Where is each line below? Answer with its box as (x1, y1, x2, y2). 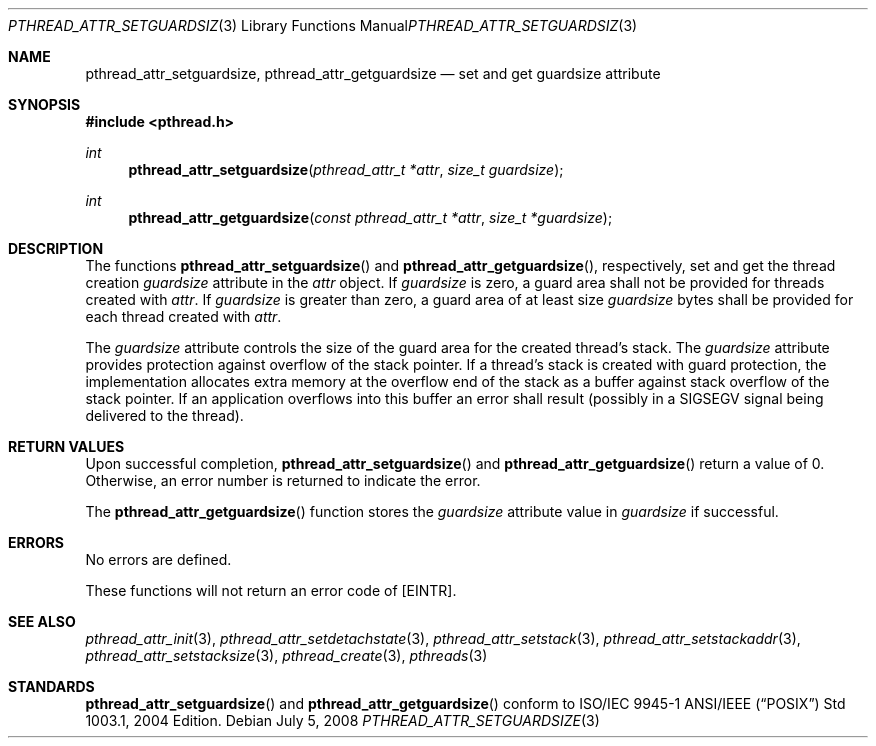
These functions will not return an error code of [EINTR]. (85, 582, 457, 599)
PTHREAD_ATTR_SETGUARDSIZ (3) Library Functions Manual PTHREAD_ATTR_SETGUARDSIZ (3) (8, 17, 638, 34)
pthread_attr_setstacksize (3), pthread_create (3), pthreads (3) (85, 647, 488, 664)
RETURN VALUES (8, 438, 125, 455)
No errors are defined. (85, 551, 232, 568)
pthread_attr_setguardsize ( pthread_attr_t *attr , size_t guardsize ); (128, 161, 564, 178)
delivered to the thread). (85, 407, 244, 424)
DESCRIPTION (8, 240, 104, 257)
